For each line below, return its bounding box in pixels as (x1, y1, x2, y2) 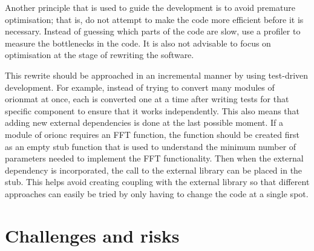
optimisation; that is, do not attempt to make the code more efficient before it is (5, 13, 304, 25)
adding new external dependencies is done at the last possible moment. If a (5, 116, 284, 129)
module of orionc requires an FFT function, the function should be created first (5, 128, 300, 140)
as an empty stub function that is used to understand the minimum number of (5, 140, 296, 152)
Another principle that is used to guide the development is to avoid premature (5, 1, 295, 13)
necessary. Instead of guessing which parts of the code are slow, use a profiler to (5, 25, 301, 37)
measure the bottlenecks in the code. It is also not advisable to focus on (5, 36, 271, 49)
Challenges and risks (5, 223, 180, 247)
